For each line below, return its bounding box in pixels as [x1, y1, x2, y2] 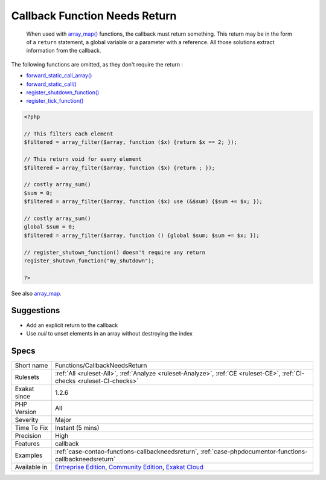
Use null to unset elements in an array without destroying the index [26, 329, 193, 337]
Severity [14, 415, 39, 424]
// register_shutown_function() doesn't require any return [24, 248, 206, 256]
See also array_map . [11, 290, 62, 297]
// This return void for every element [24, 156, 142, 163]
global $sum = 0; [24, 224, 75, 230]
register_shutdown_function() [26, 88, 100, 96]
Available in [14, 462, 48, 471]
